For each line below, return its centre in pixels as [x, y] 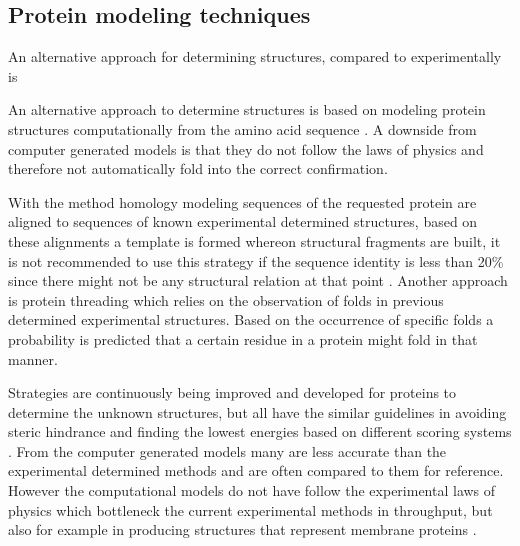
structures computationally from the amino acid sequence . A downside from [242, 128]
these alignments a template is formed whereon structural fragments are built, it [254, 240]
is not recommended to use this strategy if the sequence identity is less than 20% [256, 260]
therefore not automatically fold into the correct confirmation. [198, 168]
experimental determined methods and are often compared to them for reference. [256, 470]
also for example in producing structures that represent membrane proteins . [242, 529]
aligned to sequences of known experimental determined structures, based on [243, 221]
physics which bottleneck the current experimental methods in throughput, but [250, 509]
